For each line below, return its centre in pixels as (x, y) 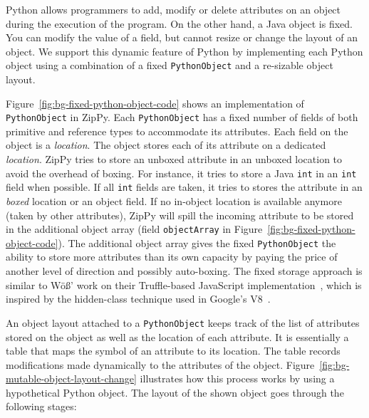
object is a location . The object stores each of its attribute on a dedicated (166, 145)
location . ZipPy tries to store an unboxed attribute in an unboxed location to (174, 159)
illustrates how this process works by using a (237, 378)
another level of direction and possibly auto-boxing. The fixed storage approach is (184, 271)
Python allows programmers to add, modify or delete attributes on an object (173, 9)
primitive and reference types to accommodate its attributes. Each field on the (177, 131)
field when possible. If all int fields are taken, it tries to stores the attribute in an (184, 187)
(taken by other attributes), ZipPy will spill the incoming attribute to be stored (180, 215)
